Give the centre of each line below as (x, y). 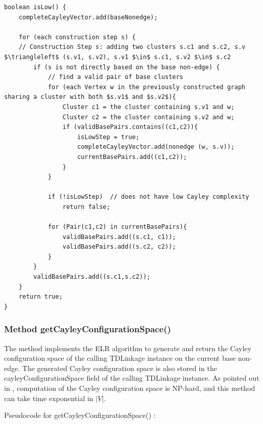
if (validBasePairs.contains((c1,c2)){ (130, 127)
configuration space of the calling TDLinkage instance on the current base (120, 358)
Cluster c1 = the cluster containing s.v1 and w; (149, 107)
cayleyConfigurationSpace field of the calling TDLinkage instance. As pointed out (132, 378)
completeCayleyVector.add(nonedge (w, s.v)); (156, 147)
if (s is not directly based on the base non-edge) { (127, 67)
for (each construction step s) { (77, 37)
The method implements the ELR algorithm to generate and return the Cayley (128, 348)
